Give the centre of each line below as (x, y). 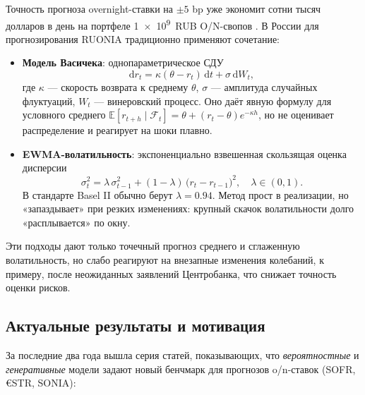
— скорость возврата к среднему (118, 87)
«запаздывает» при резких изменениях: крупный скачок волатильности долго (188, 208)
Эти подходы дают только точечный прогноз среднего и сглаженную (153, 246)
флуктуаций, (49, 101)
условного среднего (64, 115)
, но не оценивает (296, 115)
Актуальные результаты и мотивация (136, 326)
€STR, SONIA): (41, 383)
